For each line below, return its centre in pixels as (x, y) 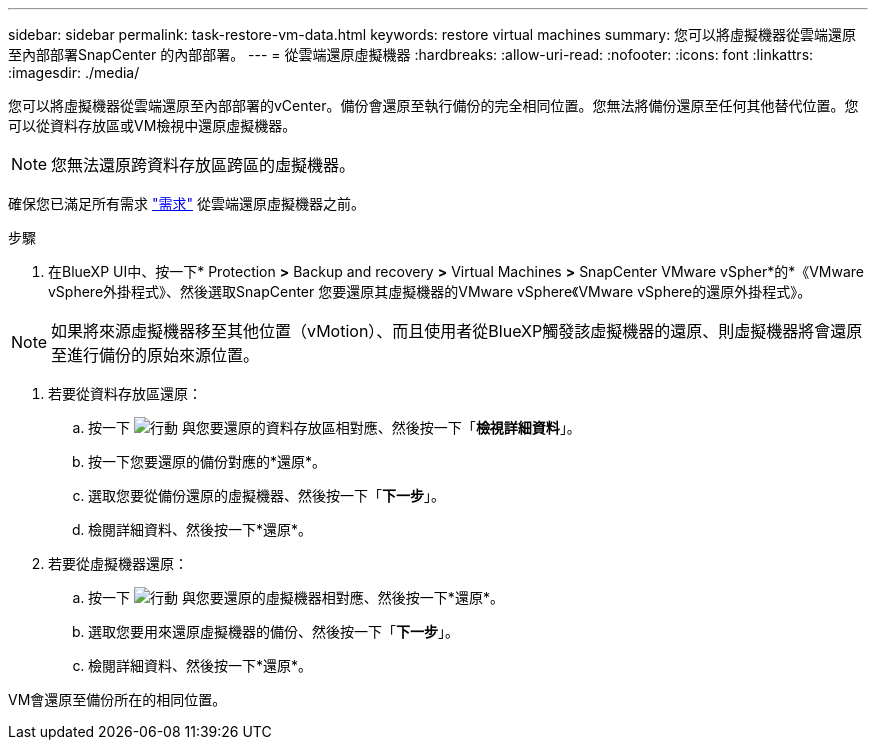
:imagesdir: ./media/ (74, 72)
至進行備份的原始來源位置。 (155, 355)
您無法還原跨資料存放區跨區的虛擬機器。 (203, 165)
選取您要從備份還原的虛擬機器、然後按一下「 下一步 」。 (266, 495)
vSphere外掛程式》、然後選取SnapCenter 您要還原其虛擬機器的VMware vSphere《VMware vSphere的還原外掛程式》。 (430, 291)
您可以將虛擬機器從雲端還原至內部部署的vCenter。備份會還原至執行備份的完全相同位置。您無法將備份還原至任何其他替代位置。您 (433, 105)
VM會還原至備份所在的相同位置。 (117, 699)
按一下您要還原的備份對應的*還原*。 (207, 461)
